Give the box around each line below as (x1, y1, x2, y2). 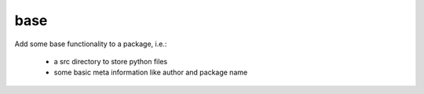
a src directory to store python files (53, 56, 168, 66)
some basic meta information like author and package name (53, 67, 248, 78)
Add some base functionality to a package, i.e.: (14, 39, 167, 49)
